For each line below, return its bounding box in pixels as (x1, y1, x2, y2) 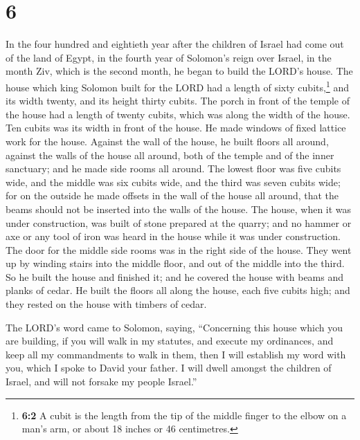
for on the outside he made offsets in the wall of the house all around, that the (6, 188, 339, 203)
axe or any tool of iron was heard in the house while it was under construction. (6, 229, 341, 244)
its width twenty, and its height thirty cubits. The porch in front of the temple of (6, 93, 350, 108)
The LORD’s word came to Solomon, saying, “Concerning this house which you (6, 320, 343, 334)
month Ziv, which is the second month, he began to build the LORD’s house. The (6, 64, 353, 78)
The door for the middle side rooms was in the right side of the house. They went (6, 242, 352, 257)
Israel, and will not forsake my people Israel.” (6, 374, 197, 389)
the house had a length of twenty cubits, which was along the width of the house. (6, 107, 350, 121)
